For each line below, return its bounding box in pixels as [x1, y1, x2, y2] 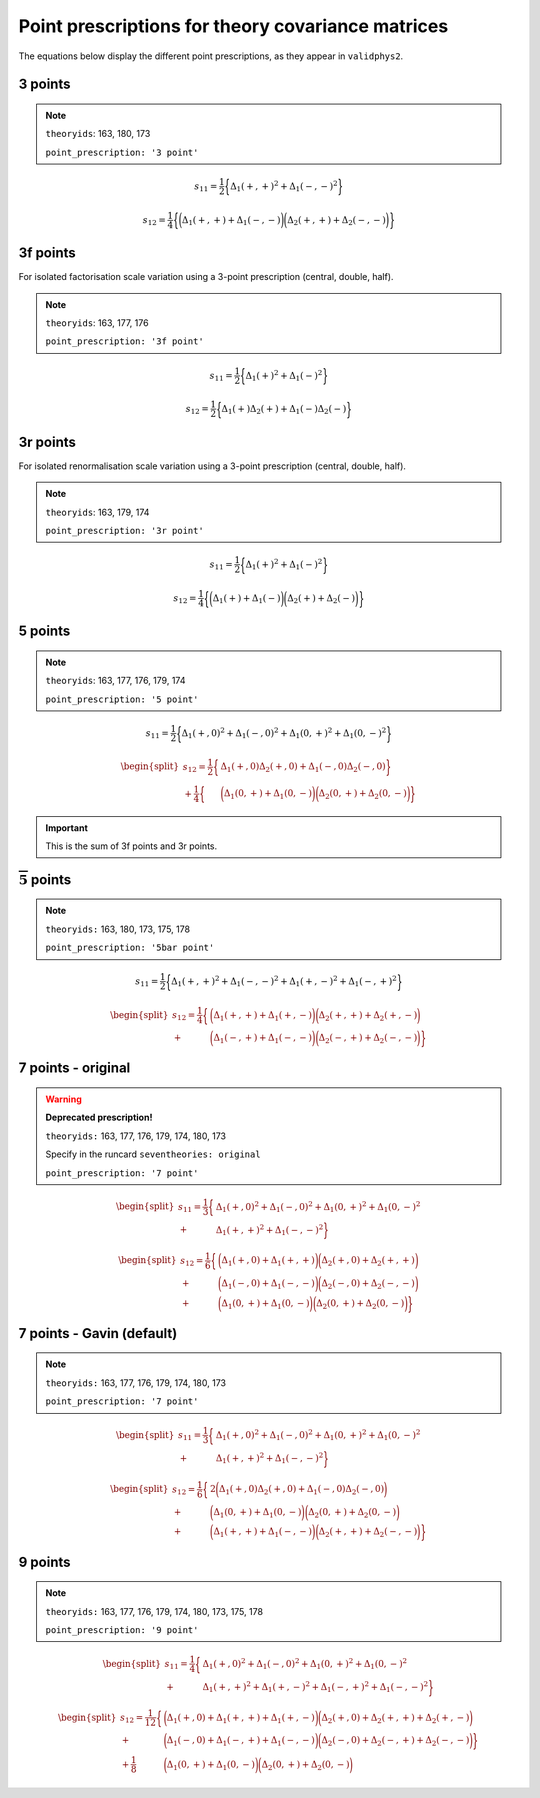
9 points [18, 1553, 71, 1570]
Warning [45, 1093, 82, 1105]
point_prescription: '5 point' [45, 693, 199, 705]
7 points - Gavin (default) [18, 1325, 178, 1342]
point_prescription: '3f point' [45, 336, 204, 347]
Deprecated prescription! [45, 1111, 153, 1124]
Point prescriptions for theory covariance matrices [18, 15, 449, 37]
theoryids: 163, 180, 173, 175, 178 [45, 923, 190, 935]
